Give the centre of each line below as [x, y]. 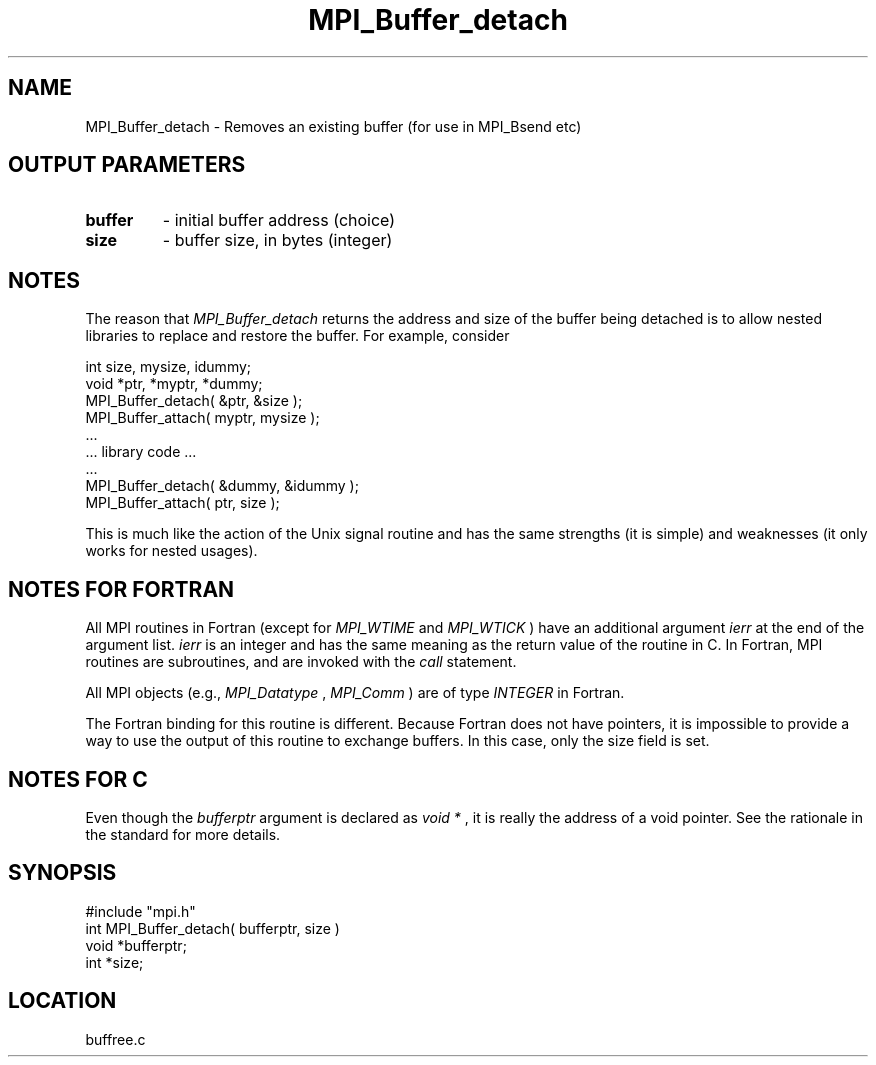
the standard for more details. [183, 834]
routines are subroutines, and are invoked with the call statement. [301, 662]
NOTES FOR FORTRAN [121, 589]
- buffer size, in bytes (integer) [277, 240]
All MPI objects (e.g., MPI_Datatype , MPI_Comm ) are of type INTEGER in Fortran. [355, 693]
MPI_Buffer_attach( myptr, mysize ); [202, 418]
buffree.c [115, 1039]
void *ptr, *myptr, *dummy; [174, 384]
